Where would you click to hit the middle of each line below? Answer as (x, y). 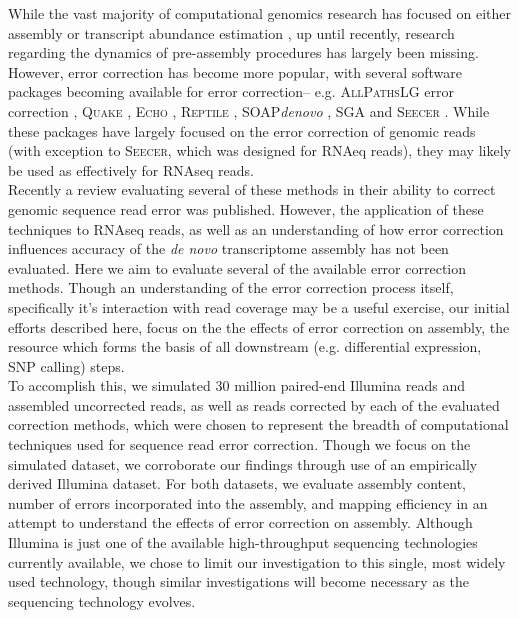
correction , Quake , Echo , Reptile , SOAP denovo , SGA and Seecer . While (249, 110)
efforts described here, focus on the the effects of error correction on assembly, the (259, 326)
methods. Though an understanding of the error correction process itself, (231, 287)
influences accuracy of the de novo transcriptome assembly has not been (228, 248)
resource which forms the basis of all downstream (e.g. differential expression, (245, 346)
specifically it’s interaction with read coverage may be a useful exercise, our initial (259, 306)
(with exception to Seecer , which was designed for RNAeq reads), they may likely (259, 150)
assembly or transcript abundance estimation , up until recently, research (231, 32)
